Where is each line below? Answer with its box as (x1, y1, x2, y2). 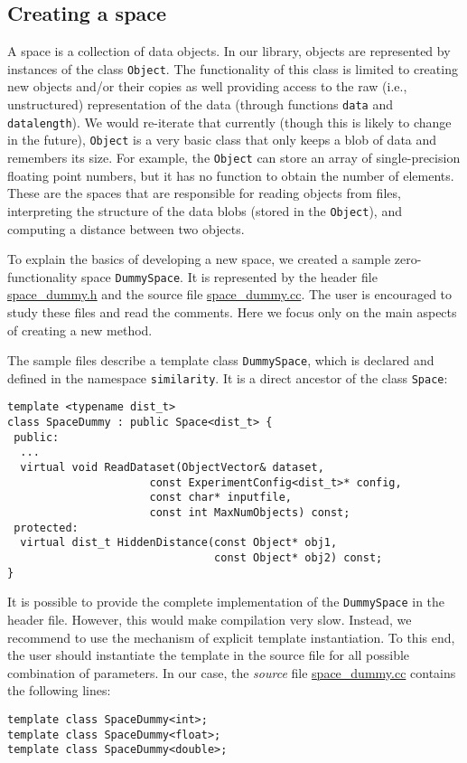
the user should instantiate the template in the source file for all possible (7, 645, 410, 664)
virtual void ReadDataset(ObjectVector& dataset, (20, 461, 324, 475)
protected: (14, 521, 79, 534)
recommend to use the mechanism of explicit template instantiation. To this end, (7, 627, 455, 646)
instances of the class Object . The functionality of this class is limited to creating (7, 59, 458, 78)
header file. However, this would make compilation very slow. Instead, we (7, 609, 412, 628)
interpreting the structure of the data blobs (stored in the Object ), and (7, 201, 402, 220)
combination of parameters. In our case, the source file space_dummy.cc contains (7, 663, 456, 682)
